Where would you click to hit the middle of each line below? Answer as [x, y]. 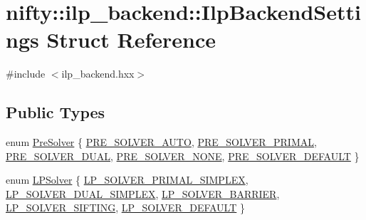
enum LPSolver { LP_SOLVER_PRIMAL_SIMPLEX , [127, 180]
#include [26, 74]
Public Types [56, 112]
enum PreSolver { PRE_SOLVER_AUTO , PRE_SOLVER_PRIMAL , [161, 142]
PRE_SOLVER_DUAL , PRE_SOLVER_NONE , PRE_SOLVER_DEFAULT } [183, 156]
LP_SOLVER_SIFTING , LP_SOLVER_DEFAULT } [125, 208]
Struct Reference [131, 40]
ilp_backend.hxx [98, 74]
